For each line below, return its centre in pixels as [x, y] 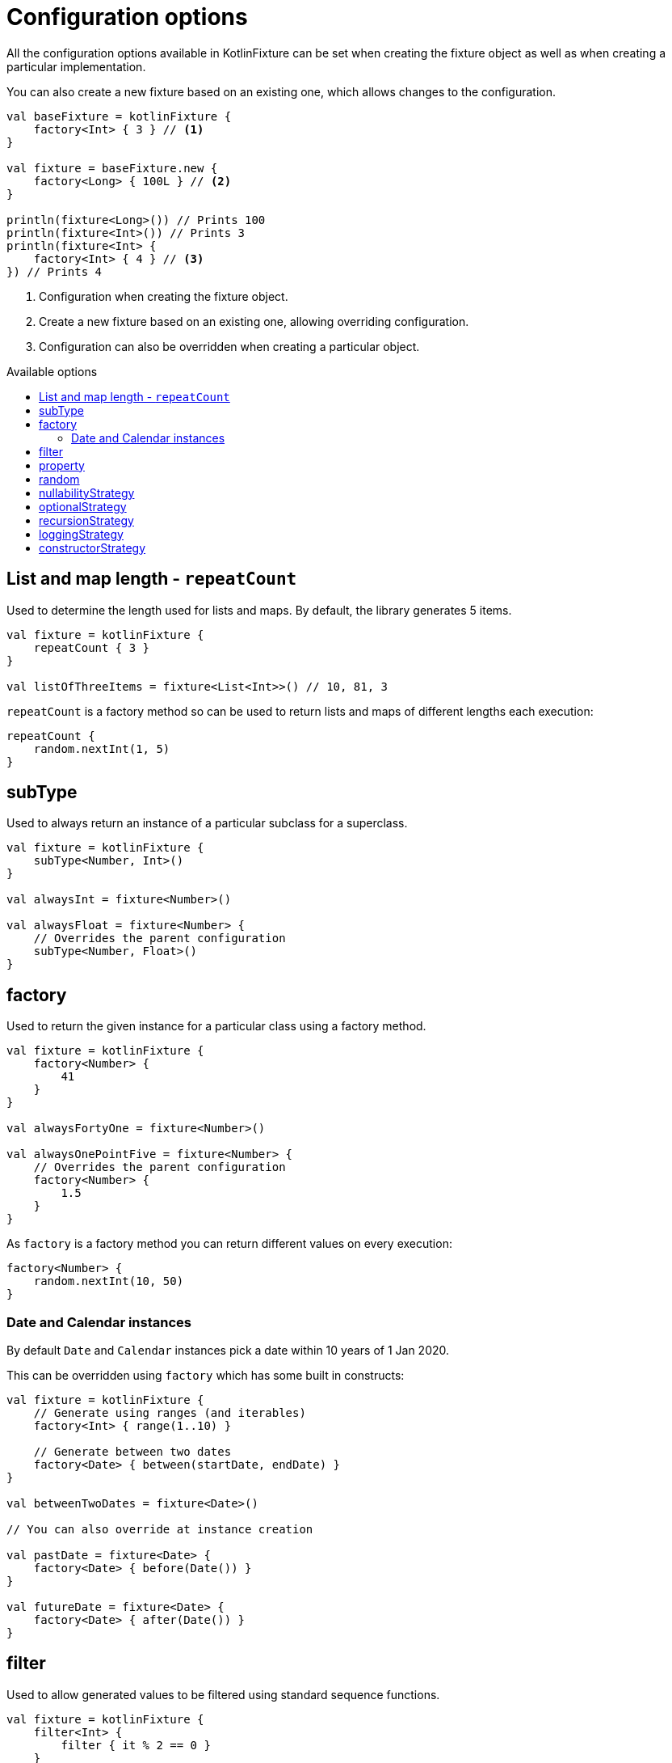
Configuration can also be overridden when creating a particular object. [229, 346]
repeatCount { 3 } [92, 647]
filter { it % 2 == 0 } [136, 1745]
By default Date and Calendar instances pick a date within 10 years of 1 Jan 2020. [228, 1351]
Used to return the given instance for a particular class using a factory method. [216, 1026]
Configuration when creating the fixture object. [164, 296]
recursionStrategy [86, 520]
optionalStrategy [83, 506]
